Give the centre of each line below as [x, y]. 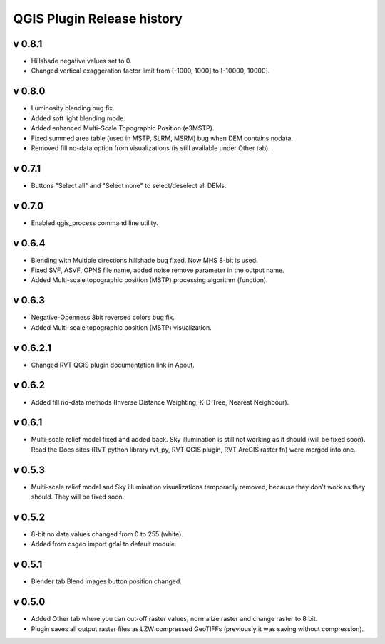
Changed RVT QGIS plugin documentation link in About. [113, 365]
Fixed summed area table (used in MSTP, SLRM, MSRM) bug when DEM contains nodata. [162, 138]
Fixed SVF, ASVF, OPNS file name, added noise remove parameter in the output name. [158, 270]
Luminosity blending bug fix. [73, 108]
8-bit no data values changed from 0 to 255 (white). [107, 534]
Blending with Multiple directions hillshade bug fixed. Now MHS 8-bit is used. [144, 260]
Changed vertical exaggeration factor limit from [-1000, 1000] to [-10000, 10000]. [150, 71]
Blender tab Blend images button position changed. [106, 581]
